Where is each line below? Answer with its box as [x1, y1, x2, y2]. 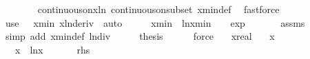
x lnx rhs [14, 42, 90, 56]
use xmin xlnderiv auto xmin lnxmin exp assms [5, 15, 305, 29]
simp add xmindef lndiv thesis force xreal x [5, 29, 275, 43]
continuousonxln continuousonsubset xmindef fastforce [37, 2, 280, 16]
